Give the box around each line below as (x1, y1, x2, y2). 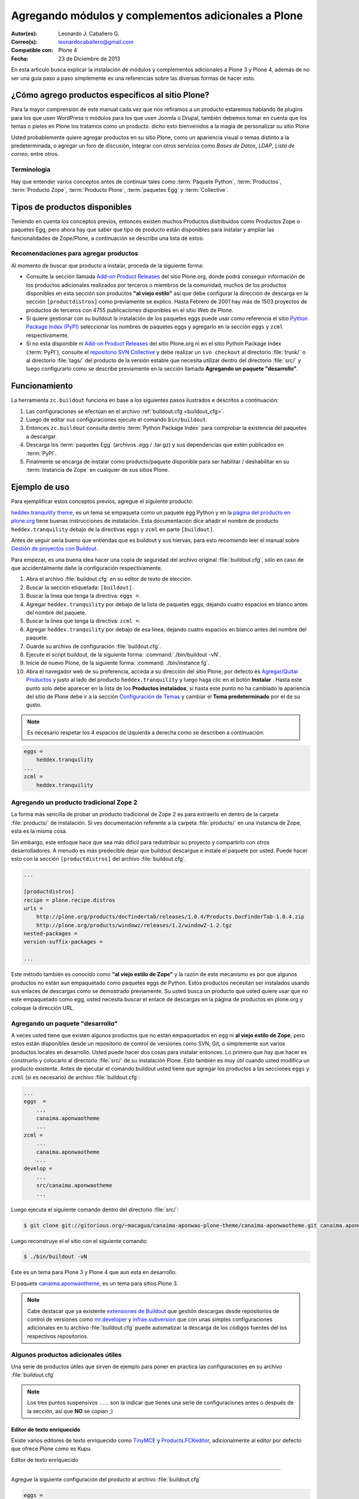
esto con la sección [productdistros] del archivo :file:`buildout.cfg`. (11, 855, 187, 863)
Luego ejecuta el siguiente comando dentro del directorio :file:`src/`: (11, 1206, 179, 1213)
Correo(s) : (11, 38, 38, 45)
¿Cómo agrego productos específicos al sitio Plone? (11, 90, 209, 100)
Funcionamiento (11, 381, 73, 391)
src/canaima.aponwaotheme (36, 1182, 112, 1189)
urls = (23, 905, 43, 911)
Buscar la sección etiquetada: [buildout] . (26, 583, 134, 591)
